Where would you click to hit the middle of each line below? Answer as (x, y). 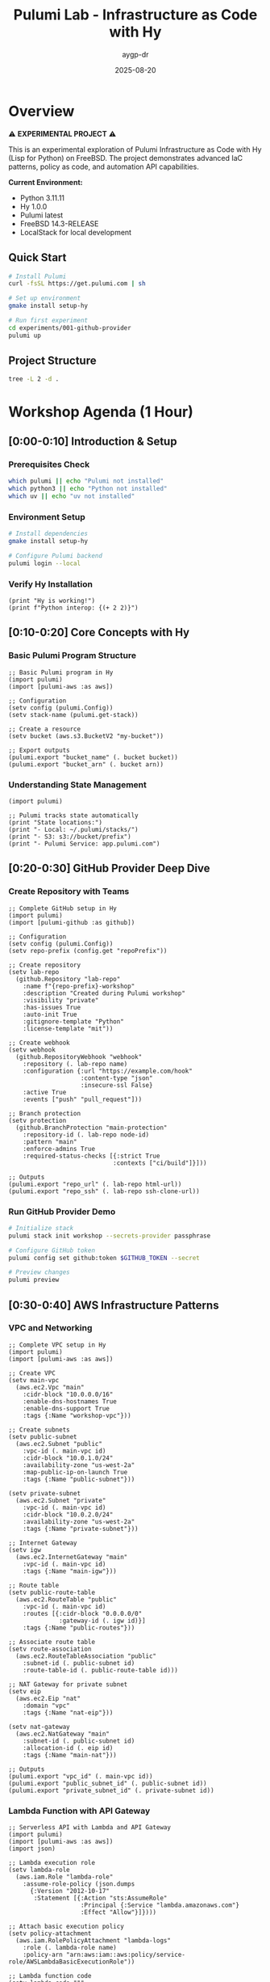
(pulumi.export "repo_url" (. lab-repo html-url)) (95, 1184)
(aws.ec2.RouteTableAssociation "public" (86, 1656)
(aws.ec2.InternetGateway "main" (72, 1557)
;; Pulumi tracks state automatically (73, 815)
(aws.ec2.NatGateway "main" (63, 1734)
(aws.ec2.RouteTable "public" (66, 1599)
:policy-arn (43, 1955)
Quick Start (37, 257)
